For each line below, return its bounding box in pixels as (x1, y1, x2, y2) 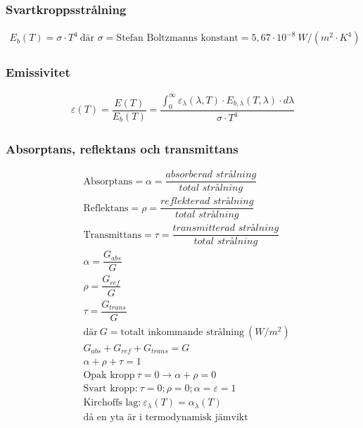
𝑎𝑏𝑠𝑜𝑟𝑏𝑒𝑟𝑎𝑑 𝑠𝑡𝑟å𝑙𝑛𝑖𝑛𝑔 (165, 170, 257, 180)
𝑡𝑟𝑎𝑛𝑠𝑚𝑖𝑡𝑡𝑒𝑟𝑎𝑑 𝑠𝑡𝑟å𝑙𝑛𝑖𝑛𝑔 (172, 223, 279, 234)
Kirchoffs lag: (83, 398, 141, 408)
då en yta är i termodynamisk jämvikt (83, 412, 248, 422)
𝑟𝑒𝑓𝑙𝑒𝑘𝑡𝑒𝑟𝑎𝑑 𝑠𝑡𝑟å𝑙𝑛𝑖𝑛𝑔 (160, 196, 254, 207)
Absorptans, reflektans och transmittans (6, 139, 238, 157)
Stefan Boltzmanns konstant (116, 33, 238, 44)
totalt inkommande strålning (120, 327, 244, 337)
